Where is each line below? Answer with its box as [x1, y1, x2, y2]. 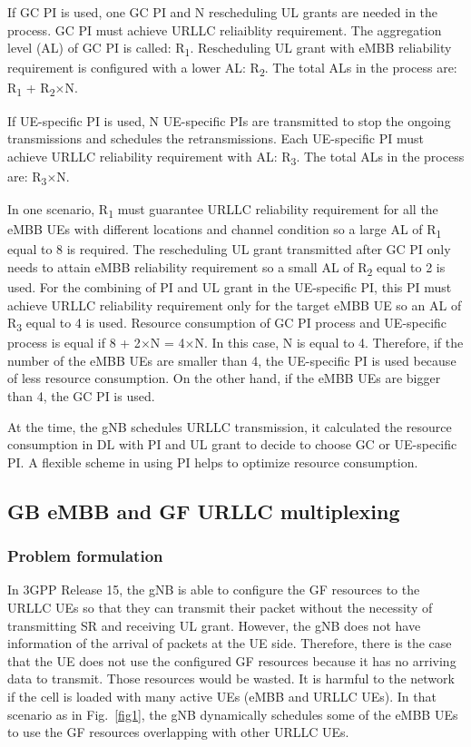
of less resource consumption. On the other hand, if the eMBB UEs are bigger [7, 369, 441, 388]
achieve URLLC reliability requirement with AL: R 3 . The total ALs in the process [7, 146, 465, 168]
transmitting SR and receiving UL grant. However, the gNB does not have [7, 615, 421, 634]
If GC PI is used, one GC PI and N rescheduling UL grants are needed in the [7, 3, 438, 21]
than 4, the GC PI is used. [7, 387, 155, 406]
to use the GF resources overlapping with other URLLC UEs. [7, 722, 349, 742]
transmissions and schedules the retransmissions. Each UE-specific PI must [7, 129, 424, 148]
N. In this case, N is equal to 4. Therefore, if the [194, 333, 464, 352]
